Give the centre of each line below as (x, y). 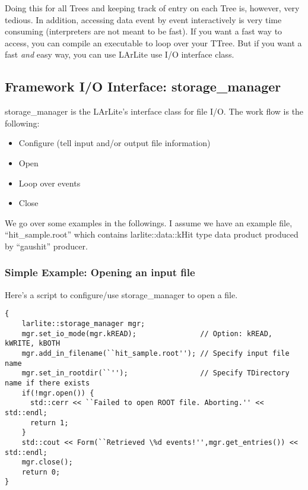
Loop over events (50, 183)
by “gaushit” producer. (46, 246)
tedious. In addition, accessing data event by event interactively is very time (143, 19)
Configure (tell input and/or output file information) (115, 143)
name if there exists (47, 383)
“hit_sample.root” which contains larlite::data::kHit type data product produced (152, 234)
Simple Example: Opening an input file (100, 272)
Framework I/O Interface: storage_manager (143, 86)
